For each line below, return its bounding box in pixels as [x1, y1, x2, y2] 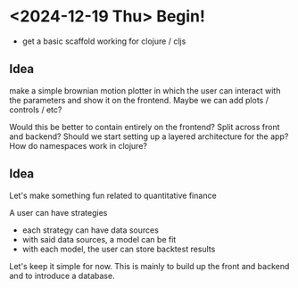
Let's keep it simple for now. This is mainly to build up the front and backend [9, 260, 290, 271]
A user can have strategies [9, 207, 108, 218]
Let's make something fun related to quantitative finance [9, 190, 217, 201]
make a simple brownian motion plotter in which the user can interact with [9, 85, 281, 95]
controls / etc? [9, 104, 62, 115]
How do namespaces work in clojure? [9, 140, 147, 151]
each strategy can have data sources [21, 225, 159, 235]
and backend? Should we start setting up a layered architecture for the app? [9, 131, 289, 142]
